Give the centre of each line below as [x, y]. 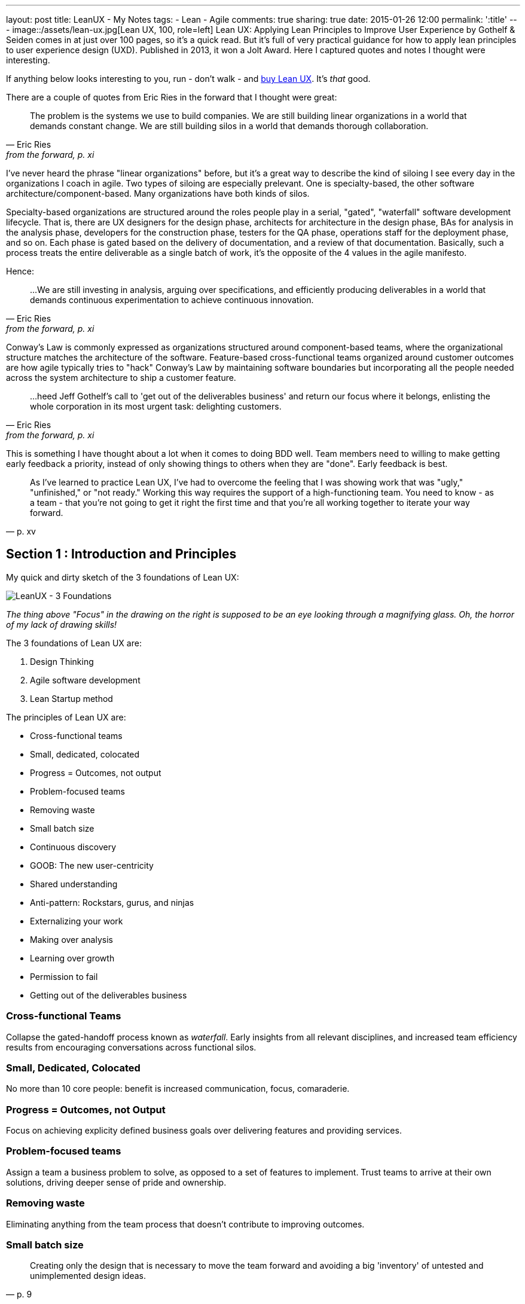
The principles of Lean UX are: [66, 717]
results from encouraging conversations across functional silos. [131, 1047]
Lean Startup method [71, 698]
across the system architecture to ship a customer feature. [121, 378]
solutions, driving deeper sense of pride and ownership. [116, 1182]
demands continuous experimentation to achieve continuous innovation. [172, 300]
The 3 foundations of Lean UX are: [74, 643]
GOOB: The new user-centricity [92, 865]
